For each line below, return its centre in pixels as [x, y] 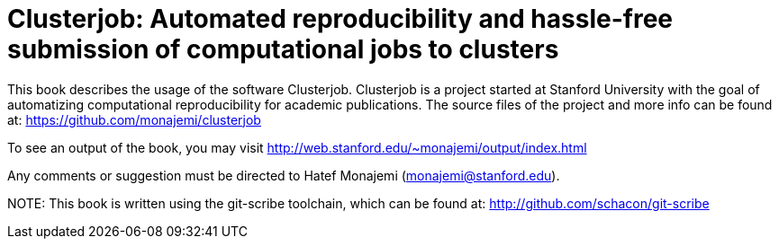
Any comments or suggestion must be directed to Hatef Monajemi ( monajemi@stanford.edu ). [284, 175]
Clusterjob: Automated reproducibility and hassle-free [340, 19]
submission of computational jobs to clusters [283, 49]
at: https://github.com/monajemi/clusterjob [134, 119]
